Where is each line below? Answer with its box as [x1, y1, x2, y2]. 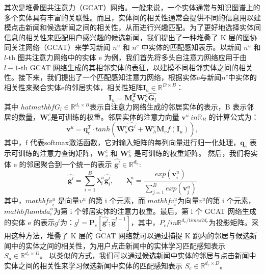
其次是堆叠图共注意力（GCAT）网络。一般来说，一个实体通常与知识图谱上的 [4, 2, 260, 12]
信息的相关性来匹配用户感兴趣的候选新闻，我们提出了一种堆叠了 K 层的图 [4, 32, 250, 42]
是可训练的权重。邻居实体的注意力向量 [50, 111, 179, 122]
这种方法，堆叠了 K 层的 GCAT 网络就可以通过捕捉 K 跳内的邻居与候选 [11, 230, 250, 241]
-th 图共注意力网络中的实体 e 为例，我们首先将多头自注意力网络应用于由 [6, 51, 247, 62]
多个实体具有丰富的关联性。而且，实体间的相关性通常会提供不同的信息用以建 [4, 12, 261, 22]
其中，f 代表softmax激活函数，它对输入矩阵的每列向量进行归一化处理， [4, 137, 241, 148]
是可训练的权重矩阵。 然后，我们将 [134, 148, 251, 158]
